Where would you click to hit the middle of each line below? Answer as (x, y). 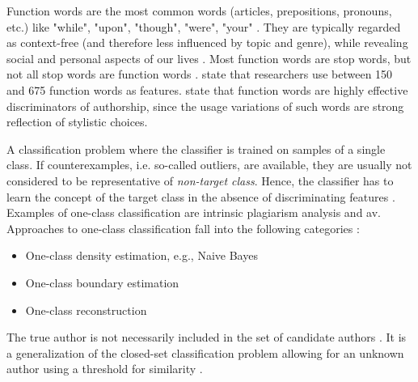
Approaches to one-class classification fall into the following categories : (183, 228)
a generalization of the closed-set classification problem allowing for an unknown (205, 352)
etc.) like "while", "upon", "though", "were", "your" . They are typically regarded (204, 26)
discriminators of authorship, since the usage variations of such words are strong (205, 106)
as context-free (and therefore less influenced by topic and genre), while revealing (207, 42)
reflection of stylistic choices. (77, 122)
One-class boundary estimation (102, 282)
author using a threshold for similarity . (105, 369)
